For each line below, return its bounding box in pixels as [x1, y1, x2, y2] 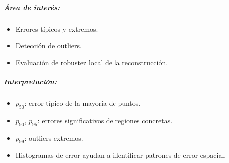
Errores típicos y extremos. [15, 23, 98, 34]
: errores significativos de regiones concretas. [37, 115, 173, 125]
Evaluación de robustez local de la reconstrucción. [15, 57, 168, 67]
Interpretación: [4, 76, 57, 86]
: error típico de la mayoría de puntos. [24, 97, 141, 108]
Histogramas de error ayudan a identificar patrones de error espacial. [15, 150, 226, 160]
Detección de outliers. [15, 40, 82, 51]
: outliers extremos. [24, 132, 83, 143]
